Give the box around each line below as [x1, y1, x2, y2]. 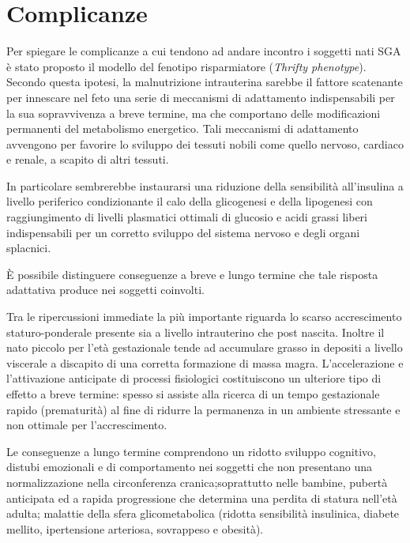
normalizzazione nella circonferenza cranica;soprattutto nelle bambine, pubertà [6, 473, 388, 490]
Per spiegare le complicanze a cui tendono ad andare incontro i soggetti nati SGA [6, 43, 401, 59]
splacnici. [6, 239, 51, 256]
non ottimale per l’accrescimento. [6, 417, 167, 433]
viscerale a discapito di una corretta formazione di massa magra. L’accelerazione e [6, 354, 404, 371]
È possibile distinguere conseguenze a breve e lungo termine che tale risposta [6, 266, 378, 282]
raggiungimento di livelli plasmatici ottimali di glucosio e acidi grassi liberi [6, 209, 368, 225]
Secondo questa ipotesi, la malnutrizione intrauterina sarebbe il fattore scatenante [6, 74, 403, 90]
